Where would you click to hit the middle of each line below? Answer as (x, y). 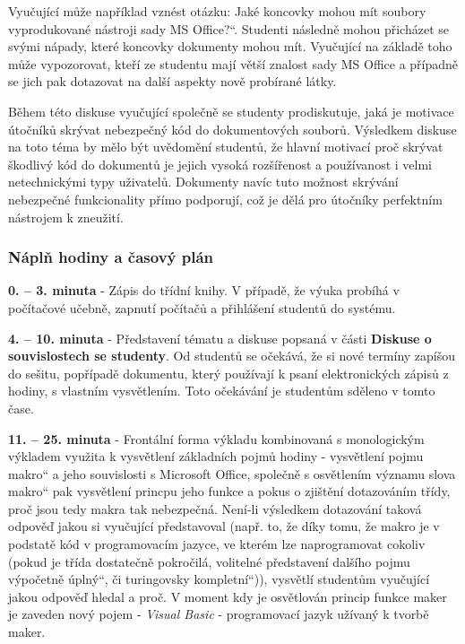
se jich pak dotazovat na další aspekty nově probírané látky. (172, 81)
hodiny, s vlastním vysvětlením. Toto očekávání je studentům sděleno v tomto (222, 391)
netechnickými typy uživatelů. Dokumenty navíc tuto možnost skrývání (203, 182)
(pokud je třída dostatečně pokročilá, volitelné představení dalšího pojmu (209, 561)
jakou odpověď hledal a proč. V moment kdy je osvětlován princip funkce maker (228, 596)
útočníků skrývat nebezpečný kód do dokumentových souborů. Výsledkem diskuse (232, 129)
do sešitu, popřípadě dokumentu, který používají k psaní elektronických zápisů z (228, 373)
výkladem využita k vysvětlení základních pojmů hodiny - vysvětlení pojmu (216, 456)
